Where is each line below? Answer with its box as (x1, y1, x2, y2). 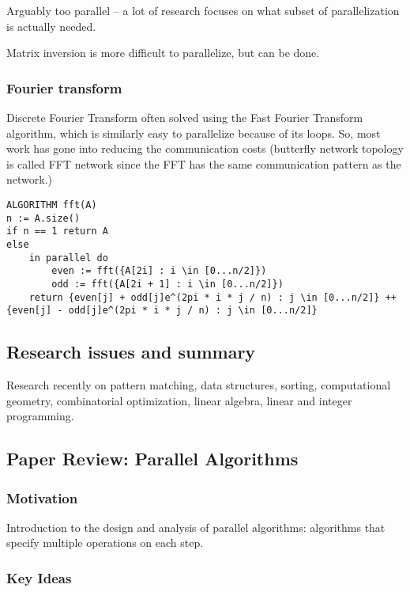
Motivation (6, 488, 78, 507)
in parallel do (28, 252, 108, 264)
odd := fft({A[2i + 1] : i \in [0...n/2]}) (51, 278, 284, 290)
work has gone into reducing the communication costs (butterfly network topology (6, 140, 404, 157)
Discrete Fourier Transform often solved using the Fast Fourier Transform (6, 109, 363, 125)
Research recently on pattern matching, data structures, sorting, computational (6, 377, 391, 393)
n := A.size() (6, 212, 81, 224)
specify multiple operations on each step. (6, 534, 204, 551)
